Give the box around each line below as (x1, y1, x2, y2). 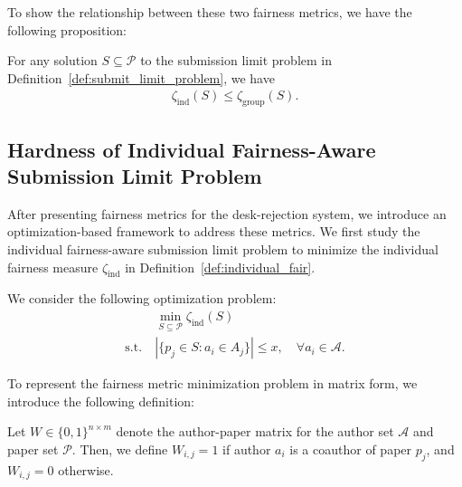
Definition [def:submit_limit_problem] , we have (7, 68, 275, 87)
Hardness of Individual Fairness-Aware (7, 135, 376, 163)
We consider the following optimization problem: (7, 289, 277, 308)
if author (222, 440, 271, 459)
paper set (7, 440, 59, 459)
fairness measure (7, 257, 99, 276)
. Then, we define (71, 440, 168, 459)
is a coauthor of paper (289, 440, 412, 459)
